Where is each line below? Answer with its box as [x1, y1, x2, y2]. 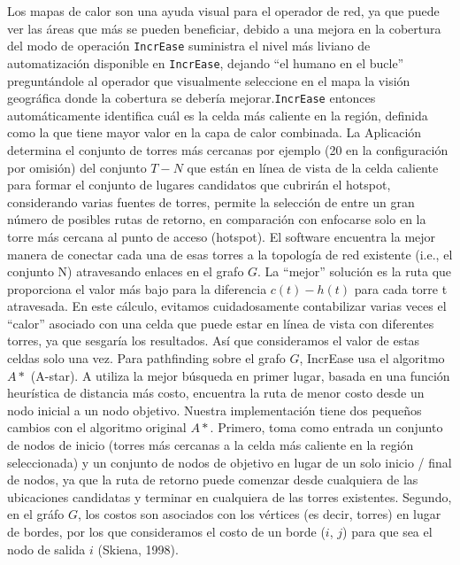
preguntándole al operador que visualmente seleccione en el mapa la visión [7, 71, 410, 89]
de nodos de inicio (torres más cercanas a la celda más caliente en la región [7, 436, 414, 454]
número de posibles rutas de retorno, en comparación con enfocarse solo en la [7, 210, 426, 228]
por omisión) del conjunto [7, 158, 147, 176]
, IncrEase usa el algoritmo [299, 349, 445, 368]
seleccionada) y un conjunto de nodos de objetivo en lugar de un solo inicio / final [7, 453, 452, 471]
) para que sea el [342, 522, 433, 540]
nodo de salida [7, 539, 86, 558]
